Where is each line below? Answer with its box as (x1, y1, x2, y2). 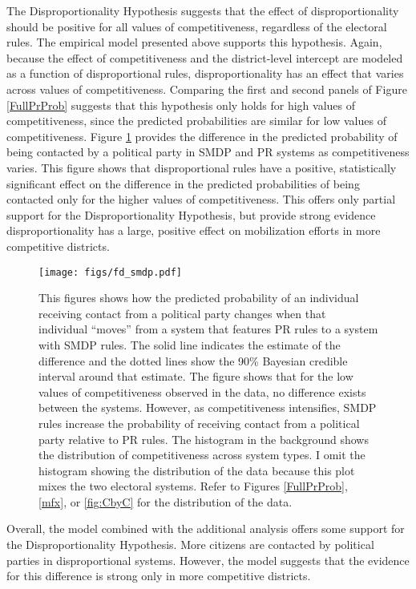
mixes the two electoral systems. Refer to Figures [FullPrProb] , (38, 478, 348, 494)
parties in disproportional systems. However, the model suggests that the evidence (6, 551, 410, 568)
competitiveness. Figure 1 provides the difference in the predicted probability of (6, 127, 398, 144)
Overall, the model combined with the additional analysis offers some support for (6, 520, 405, 537)
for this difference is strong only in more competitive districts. (6, 567, 311, 584)
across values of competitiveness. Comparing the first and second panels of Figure (6, 80, 407, 97)
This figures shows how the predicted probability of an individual (38, 289, 359, 306)
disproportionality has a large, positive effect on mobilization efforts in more (6, 222, 381, 239)
